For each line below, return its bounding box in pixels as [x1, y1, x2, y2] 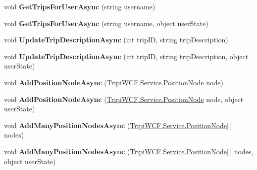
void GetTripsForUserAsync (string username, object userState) [4, 18, 208, 28]
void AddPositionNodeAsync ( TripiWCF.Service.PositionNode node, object [4, 94, 244, 104]
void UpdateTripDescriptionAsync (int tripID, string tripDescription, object [4, 51, 249, 61]
